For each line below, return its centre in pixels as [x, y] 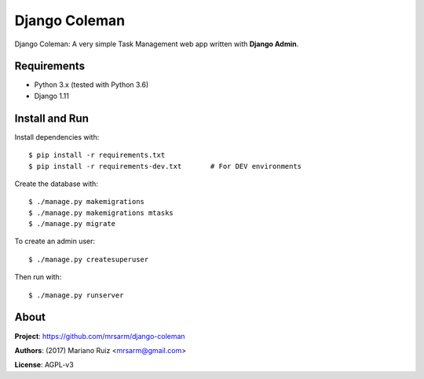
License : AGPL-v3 [44, 365]
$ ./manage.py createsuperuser [89, 259]
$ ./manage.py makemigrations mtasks [101, 213]
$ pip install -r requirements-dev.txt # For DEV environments [165, 166]
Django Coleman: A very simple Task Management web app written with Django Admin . [157, 44]
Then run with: [38, 277]
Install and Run [52, 118]
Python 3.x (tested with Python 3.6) [91, 85]
